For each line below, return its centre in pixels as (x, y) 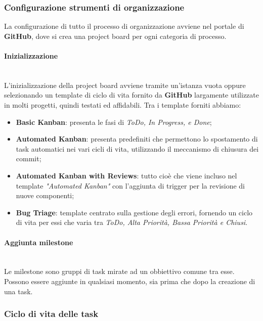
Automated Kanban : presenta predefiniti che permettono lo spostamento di (137, 139)
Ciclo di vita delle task (51, 314)
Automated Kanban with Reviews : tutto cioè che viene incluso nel (126, 175)
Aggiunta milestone (39, 242)
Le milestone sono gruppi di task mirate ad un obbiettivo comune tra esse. (119, 271)
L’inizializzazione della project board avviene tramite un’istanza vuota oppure (125, 85)
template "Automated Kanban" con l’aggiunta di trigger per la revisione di (130, 185)
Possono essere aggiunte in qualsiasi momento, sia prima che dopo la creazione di (130, 281)
